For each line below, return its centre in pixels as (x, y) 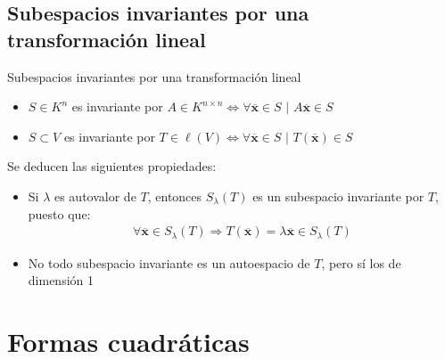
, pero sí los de (361, 262)
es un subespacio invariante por (338, 196)
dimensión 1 (61, 280)
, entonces (175, 196)
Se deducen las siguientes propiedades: (112, 166)
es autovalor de (95, 196)
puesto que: (59, 213)
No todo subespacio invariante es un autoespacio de (169, 262)
